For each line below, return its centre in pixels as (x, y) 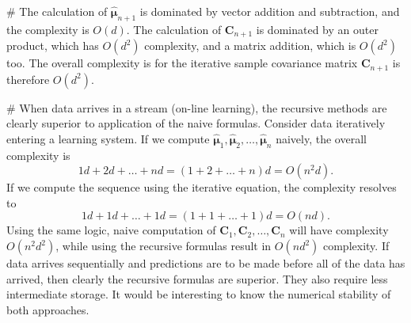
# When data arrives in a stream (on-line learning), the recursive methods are (197, 107)
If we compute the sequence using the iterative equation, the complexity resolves (202, 187)
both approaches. (48, 309)
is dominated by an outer (317, 29)
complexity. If (356, 246)
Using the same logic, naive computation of (111, 230)
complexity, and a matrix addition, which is (250, 46)
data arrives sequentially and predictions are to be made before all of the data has (206, 263)
